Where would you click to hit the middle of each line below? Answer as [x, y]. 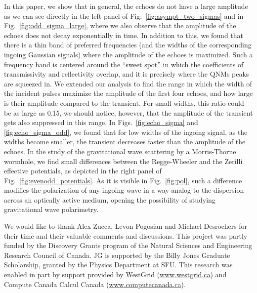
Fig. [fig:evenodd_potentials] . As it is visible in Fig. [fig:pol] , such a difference [123, 180]
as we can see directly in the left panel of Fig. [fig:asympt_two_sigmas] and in [124, 16]
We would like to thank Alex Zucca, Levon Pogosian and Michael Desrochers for [126, 226]
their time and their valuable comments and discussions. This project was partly [126, 235]
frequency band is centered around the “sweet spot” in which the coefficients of [124, 64]
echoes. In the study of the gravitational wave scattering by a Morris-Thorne [120, 151]
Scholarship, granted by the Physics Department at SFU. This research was [118, 265]
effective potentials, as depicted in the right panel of [83, 171]
